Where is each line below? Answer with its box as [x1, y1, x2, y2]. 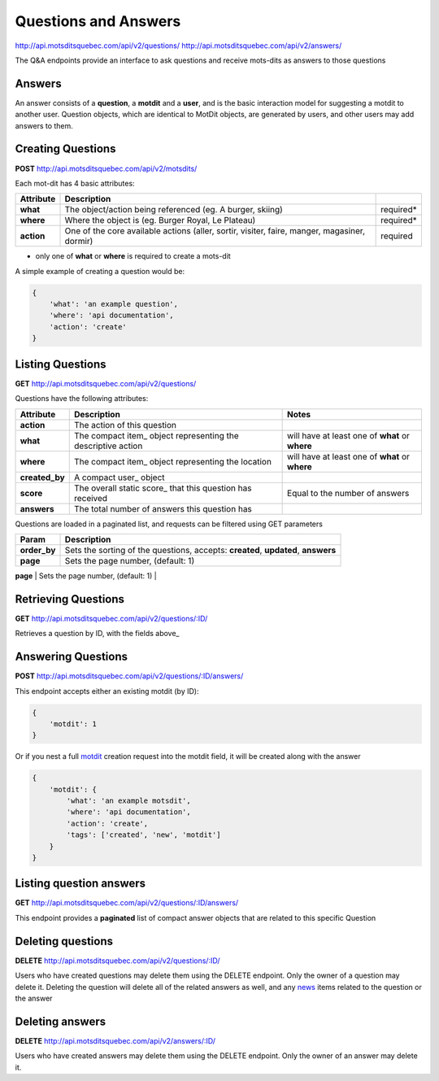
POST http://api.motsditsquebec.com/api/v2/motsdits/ [15, 163, 198, 173]
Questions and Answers [15, 12, 181, 30]
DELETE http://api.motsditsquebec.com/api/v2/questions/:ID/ [15, 956, 220, 965]
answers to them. [15, 120, 73, 130]
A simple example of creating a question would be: [15, 266, 185, 276]
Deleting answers [15, 1014, 106, 1028]
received [73, 492, 108, 503]
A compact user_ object [73, 472, 166, 483]
